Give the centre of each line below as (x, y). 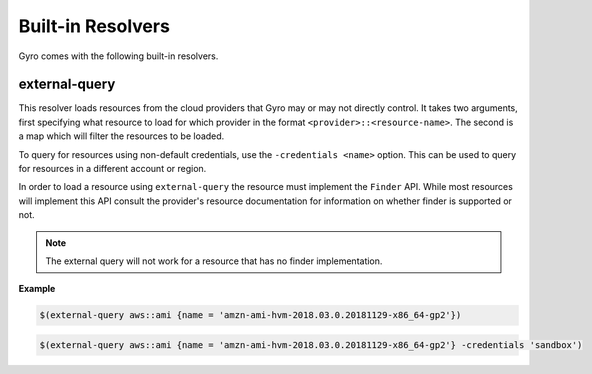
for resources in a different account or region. (112, 169)
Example (37, 289)
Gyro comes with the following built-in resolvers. (118, 56)
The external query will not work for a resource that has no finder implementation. (214, 261)
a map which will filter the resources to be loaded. (121, 136)
